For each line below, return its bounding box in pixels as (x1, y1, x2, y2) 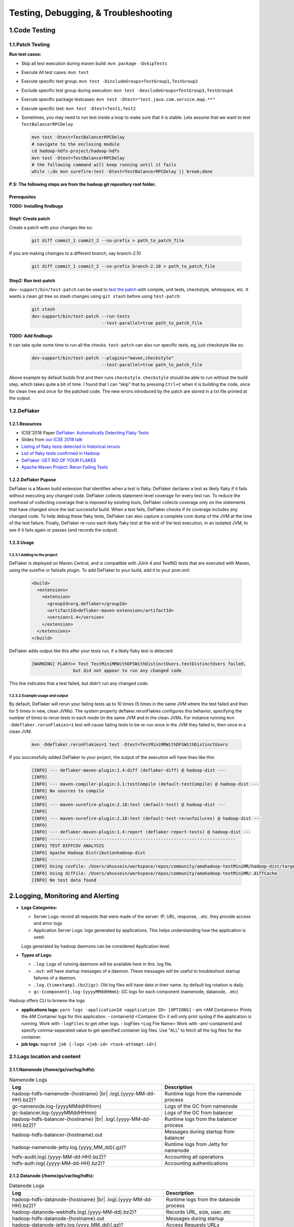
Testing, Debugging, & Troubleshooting (9, 7, 172, 18)
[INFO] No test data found (31, 878, 97, 883)
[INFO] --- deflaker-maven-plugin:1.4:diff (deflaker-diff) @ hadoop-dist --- (31, 767, 225, 773)
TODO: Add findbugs (9, 333, 52, 339)
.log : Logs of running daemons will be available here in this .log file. (33, 961, 172, 967)
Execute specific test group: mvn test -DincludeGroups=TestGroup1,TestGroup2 (21, 79, 198, 84)
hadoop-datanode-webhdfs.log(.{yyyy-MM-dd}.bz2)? (12, 1209, 137, 1216)
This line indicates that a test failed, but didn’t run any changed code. (9, 680, 149, 686)
